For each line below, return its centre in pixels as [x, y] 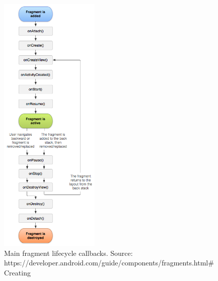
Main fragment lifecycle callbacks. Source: [68, 253]
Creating [17, 272]
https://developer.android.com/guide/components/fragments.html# [109, 263]
